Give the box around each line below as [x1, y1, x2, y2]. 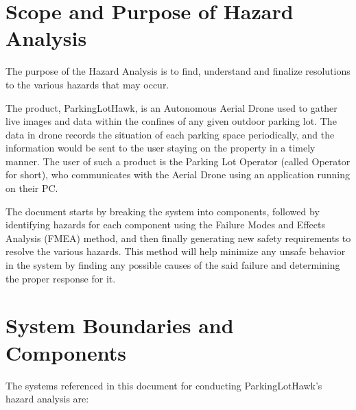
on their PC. [5, 181, 58, 195]
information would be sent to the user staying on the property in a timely [5, 141, 316, 155]
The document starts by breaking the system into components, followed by [5, 204, 320, 218]
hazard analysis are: [5, 391, 89, 406]
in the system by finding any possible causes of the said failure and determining [5, 258, 340, 272]
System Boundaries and [5, 311, 234, 339]
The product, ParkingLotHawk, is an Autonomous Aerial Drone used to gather [5, 100, 337, 114]
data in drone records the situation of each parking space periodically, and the [5, 127, 335, 141]
